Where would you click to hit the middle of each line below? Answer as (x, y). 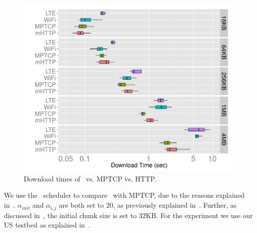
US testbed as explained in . (47, 225)
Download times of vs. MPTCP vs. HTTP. (90, 178)
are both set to (82, 205)
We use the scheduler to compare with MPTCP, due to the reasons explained (124, 195)
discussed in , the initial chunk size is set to (70, 215)
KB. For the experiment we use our (199, 215)
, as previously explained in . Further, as (175, 205)
